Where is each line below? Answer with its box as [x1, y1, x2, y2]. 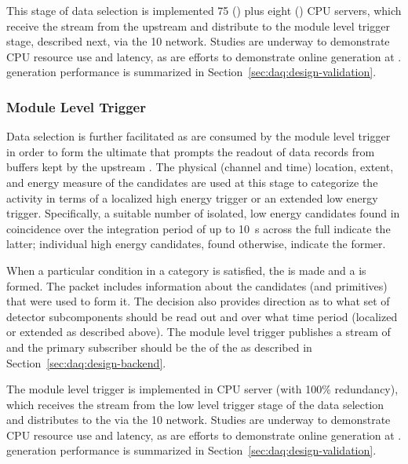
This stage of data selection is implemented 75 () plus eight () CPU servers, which [6, 2, 402, 18]
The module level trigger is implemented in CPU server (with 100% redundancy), [6, 381, 399, 397]
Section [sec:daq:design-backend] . [6, 354, 166, 371]
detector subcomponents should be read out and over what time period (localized [6, 308, 398, 324]
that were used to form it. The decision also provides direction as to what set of [6, 293, 390, 309]
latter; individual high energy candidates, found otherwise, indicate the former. [6, 236, 386, 252]
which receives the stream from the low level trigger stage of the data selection [6, 396, 384, 412]
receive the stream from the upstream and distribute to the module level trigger [6, 17, 390, 34]
